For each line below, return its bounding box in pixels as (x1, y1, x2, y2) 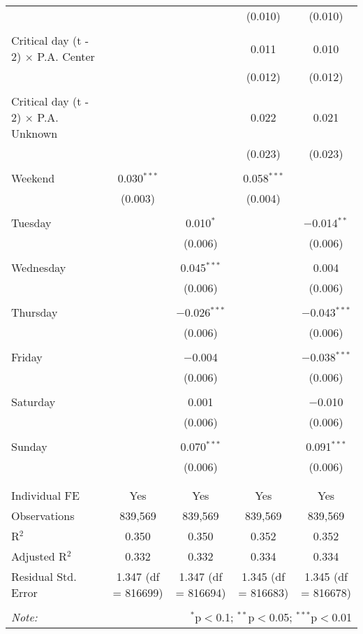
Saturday (11, 394, 56, 410)
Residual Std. (11, 568, 77, 584)
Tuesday (11, 215, 52, 231)
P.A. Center (37, 48, 95, 64)
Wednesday (11, 259, 66, 275)
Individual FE (11, 487, 80, 503)
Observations (11, 507, 75, 524)
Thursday (11, 304, 58, 320)
